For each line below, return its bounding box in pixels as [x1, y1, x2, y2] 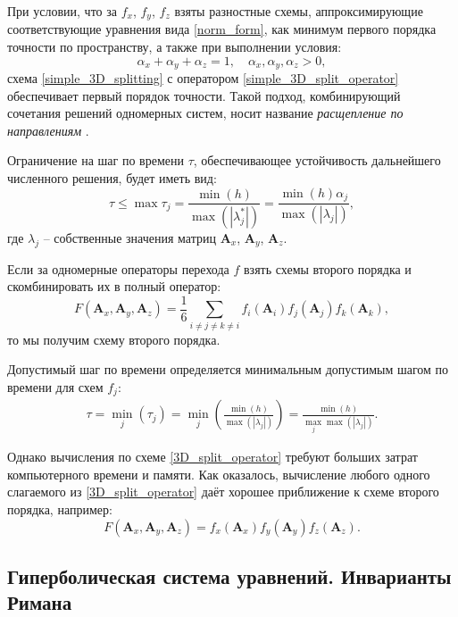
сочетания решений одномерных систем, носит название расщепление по [7, 104, 404, 122]
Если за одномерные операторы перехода [7, 259, 229, 278]
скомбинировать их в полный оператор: [7, 277, 221, 296]
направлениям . [7, 121, 89, 139]
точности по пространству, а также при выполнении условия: [7, 38, 342, 56]
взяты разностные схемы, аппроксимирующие [174, 2, 423, 20]
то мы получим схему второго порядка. [7, 329, 221, 348]
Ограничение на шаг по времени [7, 151, 184, 170]
